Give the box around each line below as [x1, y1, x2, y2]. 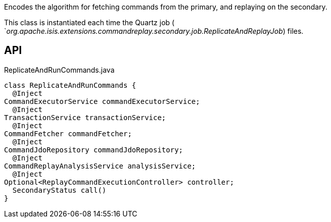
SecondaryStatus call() [12, 186, 107, 194]
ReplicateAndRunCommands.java [4, 65, 115, 74]
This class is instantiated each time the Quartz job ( [4, 18, 175, 27]
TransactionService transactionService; [4, 113, 166, 122]
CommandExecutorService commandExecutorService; [4, 97, 200, 105]
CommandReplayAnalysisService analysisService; [4, 161, 196, 170]
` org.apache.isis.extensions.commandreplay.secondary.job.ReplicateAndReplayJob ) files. [4, 27, 304, 35]
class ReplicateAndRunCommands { [4, 81, 136, 89]
